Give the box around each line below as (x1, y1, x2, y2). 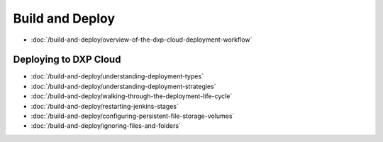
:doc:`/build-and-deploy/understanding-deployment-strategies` (30, 82, 216, 90)
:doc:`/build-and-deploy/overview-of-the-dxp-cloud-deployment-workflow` (30, 35, 252, 44)
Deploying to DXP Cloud (13, 54, 121, 66)
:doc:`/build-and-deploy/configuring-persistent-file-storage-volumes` (30, 112, 235, 120)
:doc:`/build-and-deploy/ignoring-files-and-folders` (30, 122, 181, 130)
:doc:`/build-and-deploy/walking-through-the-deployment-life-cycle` (30, 92, 233, 100)
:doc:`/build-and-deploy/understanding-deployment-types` (30, 72, 204, 81)
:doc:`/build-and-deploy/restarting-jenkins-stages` (30, 102, 179, 110)
